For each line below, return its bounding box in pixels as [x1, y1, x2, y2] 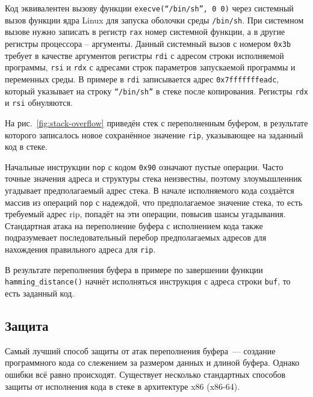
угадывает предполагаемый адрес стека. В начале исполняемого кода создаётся [5, 184, 294, 196]
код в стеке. [5, 140, 48, 153]
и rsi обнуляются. [5, 96, 73, 109]
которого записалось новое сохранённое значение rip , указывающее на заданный [5, 128, 303, 141]
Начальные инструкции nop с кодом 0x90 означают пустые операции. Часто [5, 160, 284, 173]
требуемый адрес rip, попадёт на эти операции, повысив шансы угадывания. [5, 208, 286, 220]
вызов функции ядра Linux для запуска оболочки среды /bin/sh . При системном [5, 13, 304, 26]
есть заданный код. [5, 286, 75, 299]
